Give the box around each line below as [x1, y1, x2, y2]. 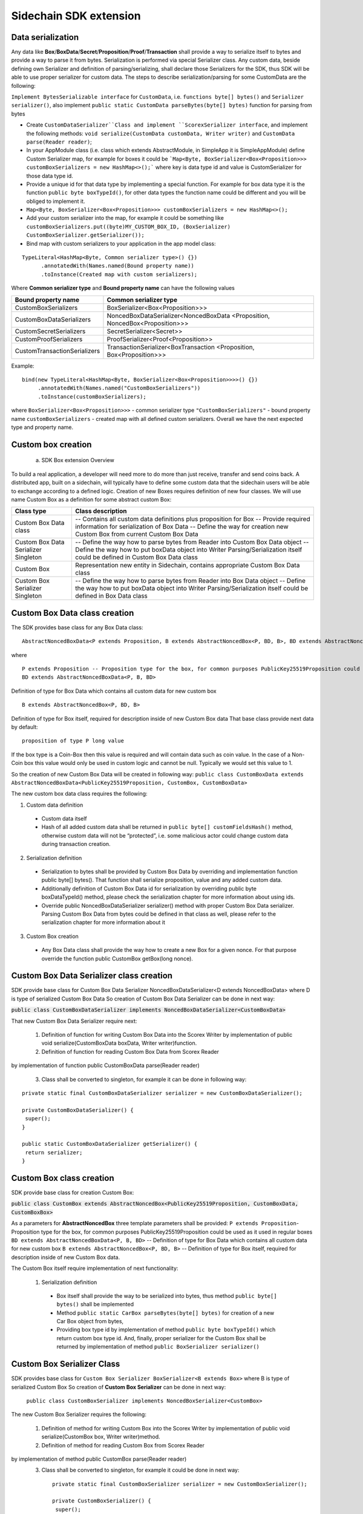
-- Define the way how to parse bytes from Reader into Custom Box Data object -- [75, 538, 309, 546]
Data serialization [11, 32, 79, 42]
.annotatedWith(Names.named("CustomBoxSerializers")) [38, 385, 201, 392]
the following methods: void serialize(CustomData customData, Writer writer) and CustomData [26, 130, 295, 137]
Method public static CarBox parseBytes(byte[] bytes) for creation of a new [56, 1309, 275, 1317]
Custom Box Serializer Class [11, 1359, 120, 1369]
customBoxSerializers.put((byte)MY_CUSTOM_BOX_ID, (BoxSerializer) [26, 223, 231, 230]
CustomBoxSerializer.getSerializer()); [26, 232, 145, 239]
